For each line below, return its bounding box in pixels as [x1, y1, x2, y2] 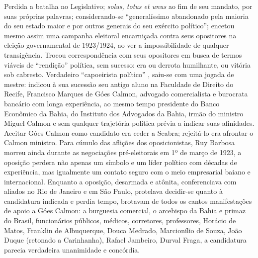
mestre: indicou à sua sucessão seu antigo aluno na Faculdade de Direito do [4, 79, 234, 89]
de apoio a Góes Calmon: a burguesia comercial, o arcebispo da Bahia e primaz [4, 205, 246, 216]
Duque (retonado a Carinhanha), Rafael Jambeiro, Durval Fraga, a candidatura [4, 235, 247, 245]
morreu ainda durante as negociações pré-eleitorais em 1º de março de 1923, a [4, 147, 242, 157]
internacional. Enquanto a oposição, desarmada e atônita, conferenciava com [4, 176, 237, 186]
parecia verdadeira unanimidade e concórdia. [4, 244, 140, 255]
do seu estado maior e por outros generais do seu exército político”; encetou [4, 20, 235, 31]
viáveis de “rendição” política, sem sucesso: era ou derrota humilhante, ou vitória [4, 59, 251, 70]
